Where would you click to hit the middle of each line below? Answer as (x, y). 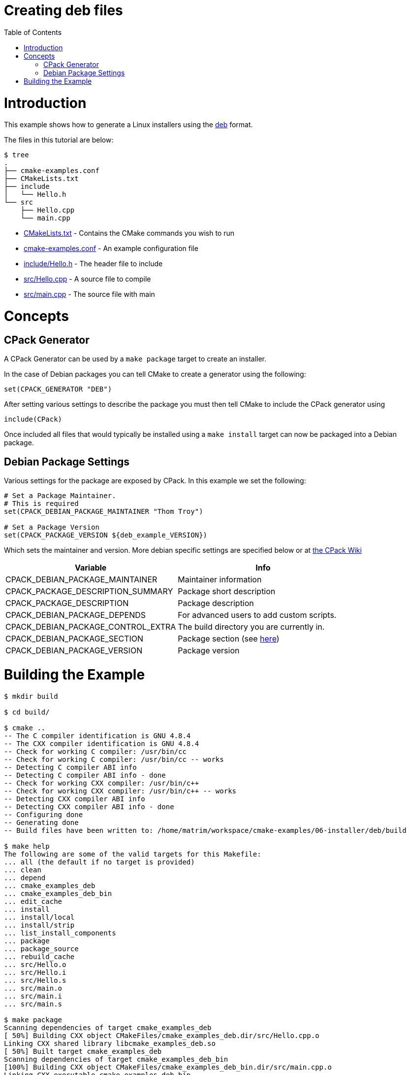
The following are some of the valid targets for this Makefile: (133, 854)
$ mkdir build (31, 696)
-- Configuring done (44, 814)
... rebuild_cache (39, 956)
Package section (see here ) (229, 639)
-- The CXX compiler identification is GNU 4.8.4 (102, 743)
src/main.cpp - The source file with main (89, 294)
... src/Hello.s (35, 980)
